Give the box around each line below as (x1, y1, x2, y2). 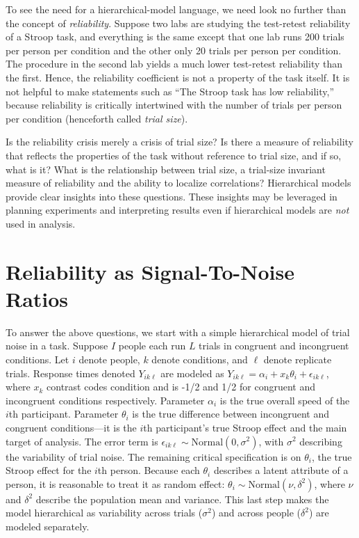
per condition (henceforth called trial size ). (6, 111, 188, 125)
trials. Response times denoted (6, 365, 135, 380)
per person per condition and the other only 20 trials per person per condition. (6, 42, 342, 57)
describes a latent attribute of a (213, 463, 349, 477)
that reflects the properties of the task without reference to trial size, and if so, (6, 148, 342, 162)
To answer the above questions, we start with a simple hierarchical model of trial (6, 324, 350, 339)
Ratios (6, 284, 69, 312)
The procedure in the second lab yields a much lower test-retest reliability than (6, 56, 343, 71)
